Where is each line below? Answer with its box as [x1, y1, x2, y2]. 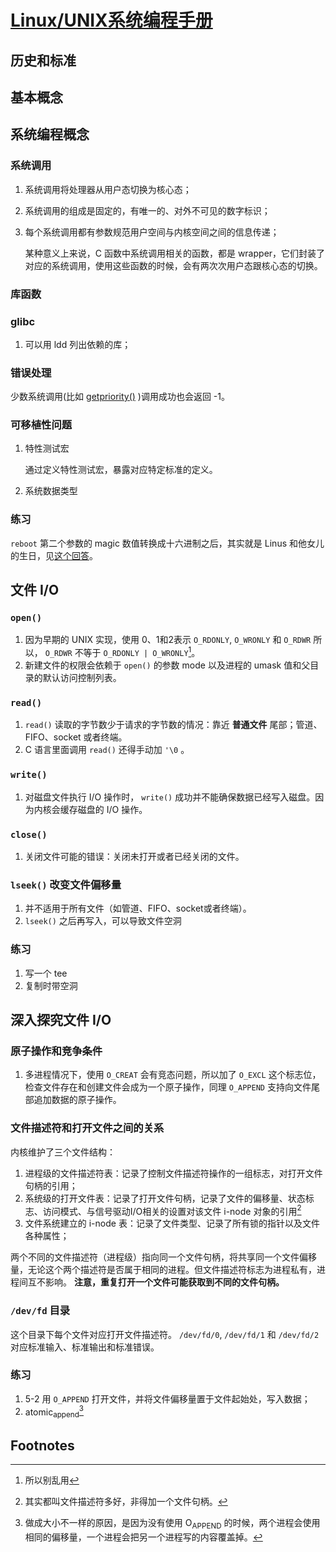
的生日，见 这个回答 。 [10, 549, 98, 561]
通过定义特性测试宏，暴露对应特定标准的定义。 [24, 464, 218, 476]
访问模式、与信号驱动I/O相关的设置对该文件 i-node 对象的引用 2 [42, 1203, 302, 1217]
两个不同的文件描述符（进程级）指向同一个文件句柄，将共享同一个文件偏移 [10, 1251, 317, 1263]
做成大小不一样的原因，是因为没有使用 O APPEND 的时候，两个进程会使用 [24, 1517, 321, 1531]
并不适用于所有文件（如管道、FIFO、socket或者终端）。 [24, 902, 252, 915]
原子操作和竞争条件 [10, 1044, 103, 1058]
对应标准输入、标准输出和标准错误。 [10, 1341, 160, 1353]
